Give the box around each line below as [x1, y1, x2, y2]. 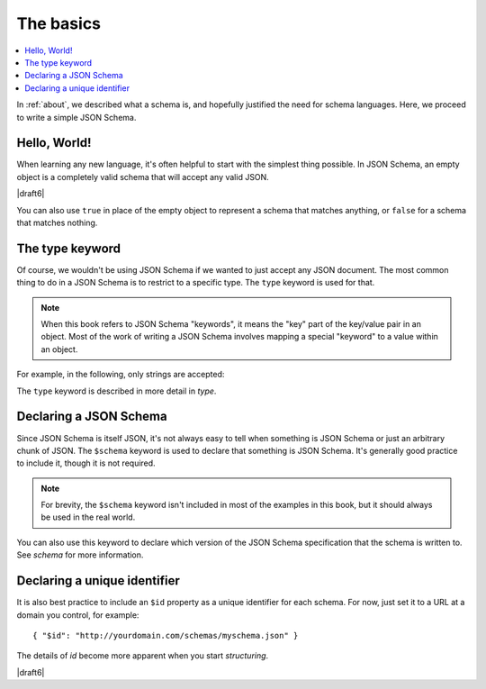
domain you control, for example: [16, 609, 139, 621]
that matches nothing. [16, 217, 98, 228]
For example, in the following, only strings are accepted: [16, 369, 225, 380]
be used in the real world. [40, 512, 136, 522]
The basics [16, 14, 102, 33]
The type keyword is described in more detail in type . [16, 385, 217, 396]
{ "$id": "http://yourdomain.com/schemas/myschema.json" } [32, 630, 299, 640]
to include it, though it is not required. [16, 458, 157, 468]
